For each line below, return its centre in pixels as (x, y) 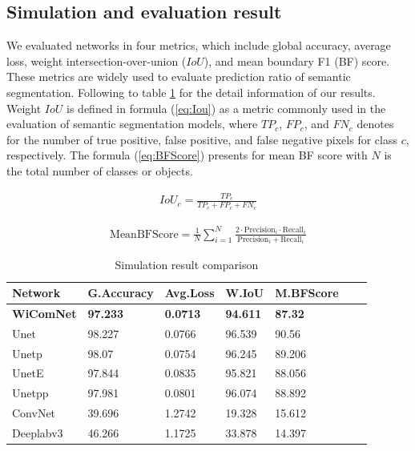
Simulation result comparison (187, 265)
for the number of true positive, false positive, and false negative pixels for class (202, 139)
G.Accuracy (121, 293)
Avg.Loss (189, 293)
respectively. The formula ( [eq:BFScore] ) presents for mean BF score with (187, 155)
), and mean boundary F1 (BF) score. (297, 60)
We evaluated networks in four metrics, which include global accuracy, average (199, 45)
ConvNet (34, 413)
